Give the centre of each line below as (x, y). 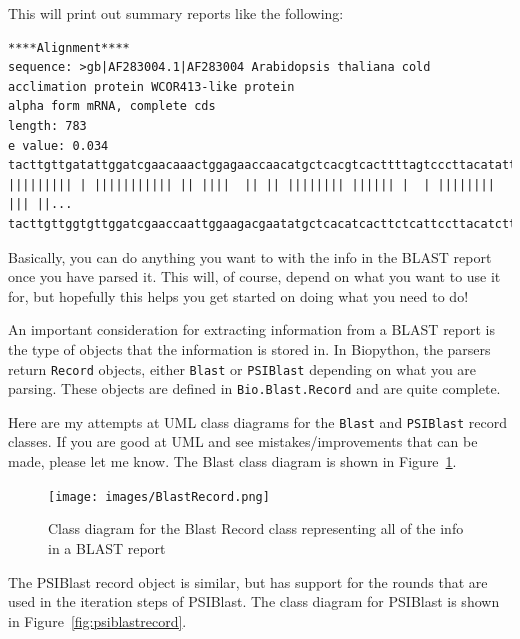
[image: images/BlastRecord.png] (159, 496)
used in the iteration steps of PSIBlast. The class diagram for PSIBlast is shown (254, 601)
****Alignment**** (69, 47)
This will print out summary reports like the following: (176, 13)
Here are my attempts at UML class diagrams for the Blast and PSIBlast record (257, 421)
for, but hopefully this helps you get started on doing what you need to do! (238, 295)
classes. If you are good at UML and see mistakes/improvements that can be (243, 441)
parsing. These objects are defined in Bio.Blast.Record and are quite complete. (254, 388)
